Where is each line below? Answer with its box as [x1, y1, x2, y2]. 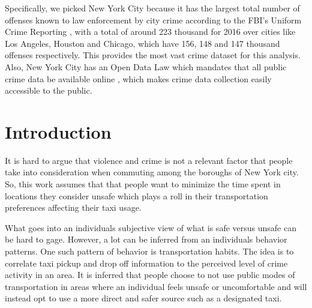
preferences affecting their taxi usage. [5, 201, 142, 214]
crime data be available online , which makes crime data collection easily [5, 72, 272, 85]
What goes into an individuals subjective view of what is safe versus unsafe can [5, 221, 296, 234]
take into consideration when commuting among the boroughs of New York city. [5, 166, 299, 178]
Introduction [5, 119, 112, 143]
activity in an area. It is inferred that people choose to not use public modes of [5, 268, 295, 281]
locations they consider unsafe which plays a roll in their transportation [5, 189, 268, 202]
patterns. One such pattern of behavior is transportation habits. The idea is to [5, 245, 294, 258]
